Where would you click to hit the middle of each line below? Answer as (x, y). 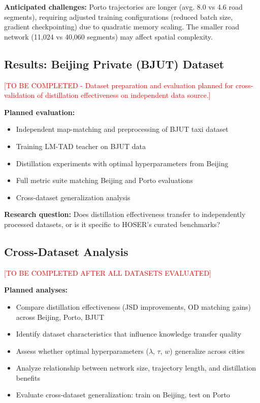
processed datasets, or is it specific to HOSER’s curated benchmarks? (112, 224)
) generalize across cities (207, 351)
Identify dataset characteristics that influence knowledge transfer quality (129, 334)
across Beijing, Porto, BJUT (60, 317)
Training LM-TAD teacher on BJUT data (81, 146)
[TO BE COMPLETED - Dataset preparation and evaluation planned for (119, 85)
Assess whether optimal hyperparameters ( (82, 351)
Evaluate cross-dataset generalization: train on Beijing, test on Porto (123, 395)
